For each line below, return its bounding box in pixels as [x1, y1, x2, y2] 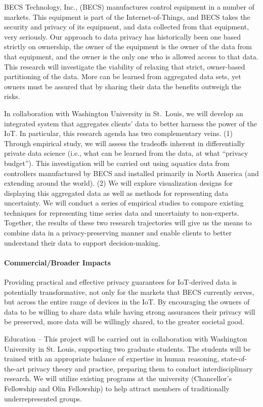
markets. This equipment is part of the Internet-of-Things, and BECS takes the [4, 11, 250, 22]
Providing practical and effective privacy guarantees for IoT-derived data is [4, 277, 237, 287]
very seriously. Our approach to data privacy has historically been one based [4, 31, 241, 42]
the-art [4, 363, 26, 374]
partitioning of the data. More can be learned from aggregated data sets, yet [4, 71, 241, 82]
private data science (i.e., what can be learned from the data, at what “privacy [4, 148, 248, 158]
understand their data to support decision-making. [4, 237, 161, 248]
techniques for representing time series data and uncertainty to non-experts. [4, 207, 239, 218]
